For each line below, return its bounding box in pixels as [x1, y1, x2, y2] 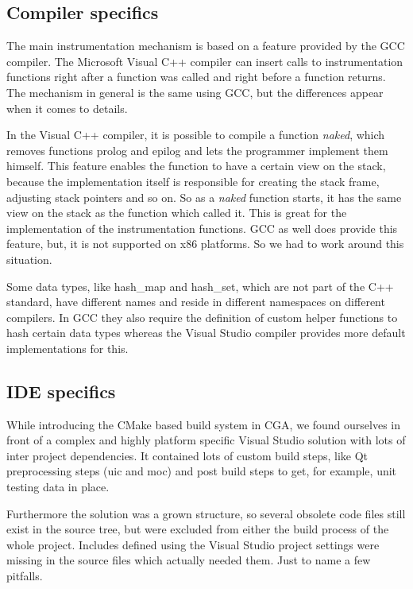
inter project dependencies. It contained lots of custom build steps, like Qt [6, 447, 369, 463]
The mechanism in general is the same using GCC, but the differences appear [6, 83, 384, 100]
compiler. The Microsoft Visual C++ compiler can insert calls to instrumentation [6, 52, 403, 69]
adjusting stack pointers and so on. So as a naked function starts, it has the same [6, 188, 402, 205]
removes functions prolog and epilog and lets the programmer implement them [6, 141, 388, 158]
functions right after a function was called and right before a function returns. [6, 68, 386, 85]
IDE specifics [6, 378, 116, 403]
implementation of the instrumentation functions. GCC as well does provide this [6, 219, 398, 236]
